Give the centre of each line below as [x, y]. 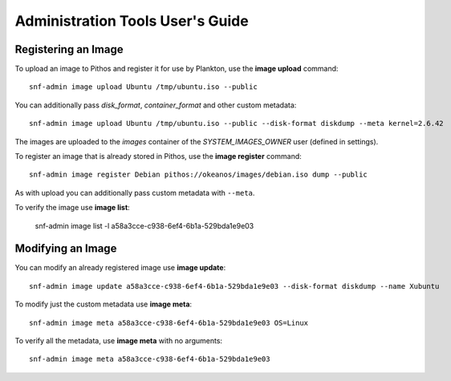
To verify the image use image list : [72, 208]
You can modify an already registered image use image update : [120, 268]
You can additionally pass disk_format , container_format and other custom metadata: [156, 105]
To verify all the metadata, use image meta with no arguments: [119, 341]
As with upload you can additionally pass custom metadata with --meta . [135, 193]
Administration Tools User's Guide [132, 21]
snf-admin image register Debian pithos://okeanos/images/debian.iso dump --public [199, 175]
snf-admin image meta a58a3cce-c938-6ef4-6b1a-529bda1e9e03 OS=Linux [169, 322]
